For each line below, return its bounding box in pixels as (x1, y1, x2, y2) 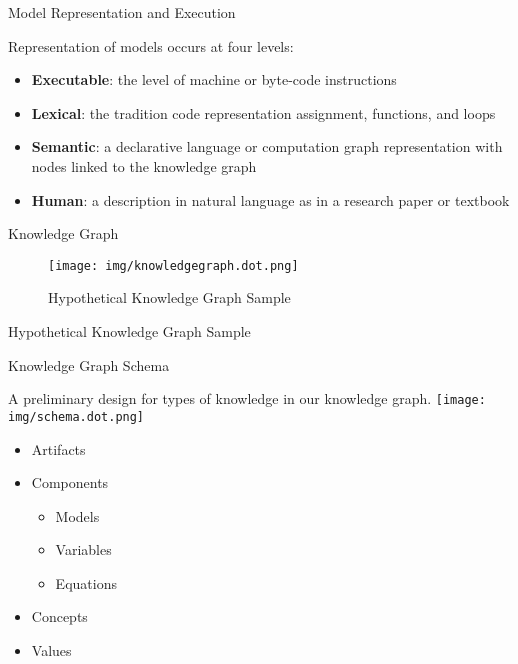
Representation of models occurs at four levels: (8, 35, 294, 56)
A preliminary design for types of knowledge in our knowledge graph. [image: (8, 388, 486, 409)
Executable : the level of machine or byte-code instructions (31, 69, 397, 90)
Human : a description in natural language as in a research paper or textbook (31, 189, 510, 210)
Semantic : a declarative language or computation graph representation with (31, 136, 503, 157)
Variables (55, 539, 112, 560)
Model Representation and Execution (8, 2, 236, 22)
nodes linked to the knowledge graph (31, 155, 257, 176)
